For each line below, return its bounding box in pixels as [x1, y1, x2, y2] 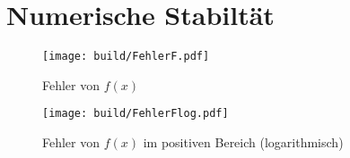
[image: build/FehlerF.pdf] [42, 50, 210, 63]
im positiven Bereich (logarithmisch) [143, 133, 344, 152]
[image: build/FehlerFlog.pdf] [42, 107, 229, 121]
